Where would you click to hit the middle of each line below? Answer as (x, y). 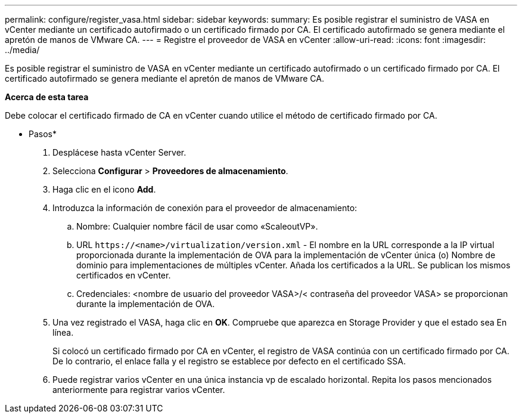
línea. (63, 332)
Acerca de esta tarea (47, 97)
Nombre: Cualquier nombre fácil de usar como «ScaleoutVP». (197, 226)
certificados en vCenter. (124, 275)
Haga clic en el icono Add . (104, 189)
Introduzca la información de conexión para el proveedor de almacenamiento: (205, 208)
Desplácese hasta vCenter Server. (119, 152)
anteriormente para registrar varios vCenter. (139, 390)
